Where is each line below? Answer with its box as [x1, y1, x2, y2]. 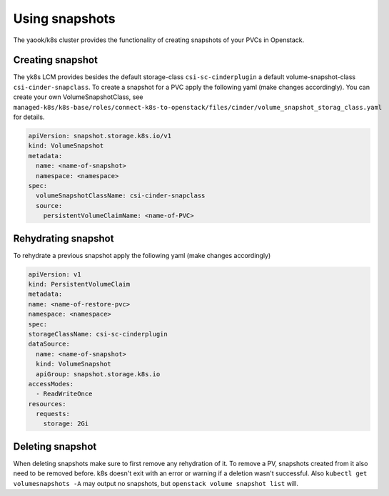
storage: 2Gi [43, 420, 89, 428]
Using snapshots [13, 11, 116, 26]
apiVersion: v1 [28, 270, 81, 278]
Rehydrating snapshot [13, 232, 114, 244]
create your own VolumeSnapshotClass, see [13, 93, 143, 101]
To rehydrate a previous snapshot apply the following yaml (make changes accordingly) [13, 251, 271, 259]
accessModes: [28, 380, 74, 388]
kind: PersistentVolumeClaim [28, 280, 131, 288]
